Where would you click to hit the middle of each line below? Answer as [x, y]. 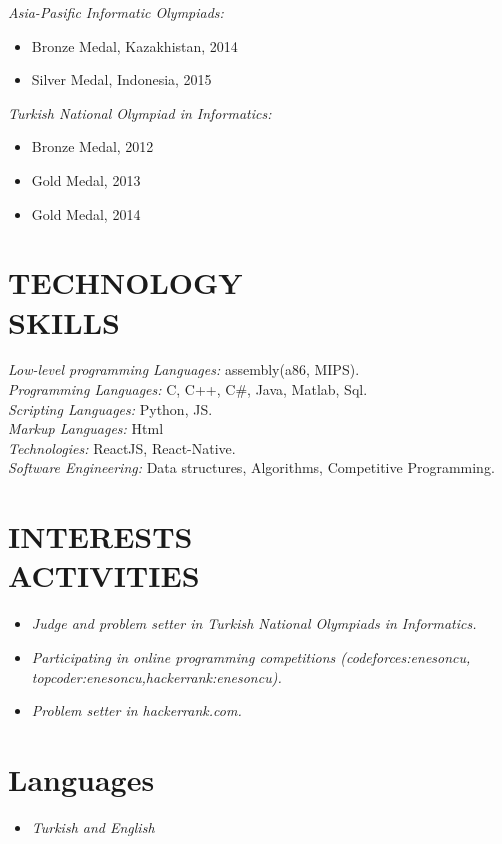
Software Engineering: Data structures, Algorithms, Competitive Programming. [251, 467]
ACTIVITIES [104, 575]
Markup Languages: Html [86, 428]
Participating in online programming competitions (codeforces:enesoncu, [251, 656]
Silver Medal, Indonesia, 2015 [121, 79]
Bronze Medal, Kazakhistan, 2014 [134, 45]
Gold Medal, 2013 [86, 179]
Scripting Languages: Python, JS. [110, 408]
